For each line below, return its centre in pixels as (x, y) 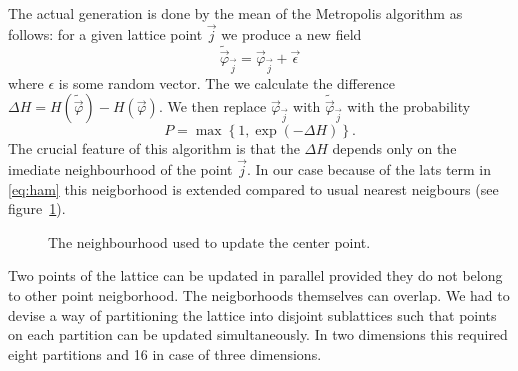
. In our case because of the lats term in (369, 169)
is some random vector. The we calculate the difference (227, 82)
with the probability (409, 106)
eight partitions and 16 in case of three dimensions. (165, 353)
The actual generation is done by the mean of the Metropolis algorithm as (235, 13)
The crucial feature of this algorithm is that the (154, 148)
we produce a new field (291, 33)
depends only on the (394, 148)
